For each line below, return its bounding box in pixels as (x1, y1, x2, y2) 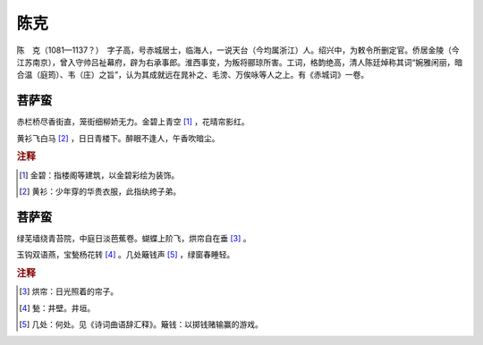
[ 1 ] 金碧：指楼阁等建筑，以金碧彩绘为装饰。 (19, 170, 180, 181)
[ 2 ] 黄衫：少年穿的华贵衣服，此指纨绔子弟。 (19, 186, 182, 197)
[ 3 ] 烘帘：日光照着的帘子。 (19, 286, 119, 297)
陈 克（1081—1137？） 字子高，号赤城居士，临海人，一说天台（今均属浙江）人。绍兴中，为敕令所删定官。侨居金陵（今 (16, 45, 460, 55)
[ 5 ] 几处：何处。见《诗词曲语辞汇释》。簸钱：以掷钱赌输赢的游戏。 (19, 319, 263, 330)
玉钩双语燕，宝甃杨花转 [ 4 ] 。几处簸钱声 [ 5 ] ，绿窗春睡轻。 (16, 249, 235, 260)
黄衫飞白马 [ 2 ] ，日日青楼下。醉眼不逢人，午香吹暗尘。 (16, 132, 220, 143)
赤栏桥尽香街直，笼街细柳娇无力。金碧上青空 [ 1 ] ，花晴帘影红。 (16, 116, 250, 127)
